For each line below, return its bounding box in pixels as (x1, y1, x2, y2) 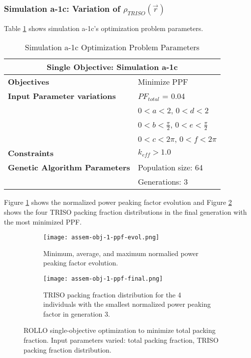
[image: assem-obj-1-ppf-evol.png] (43, 234, 160, 241)
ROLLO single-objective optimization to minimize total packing (24, 325, 216, 335)
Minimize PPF (138, 75, 188, 87)
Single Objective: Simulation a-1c (46, 61, 178, 72)
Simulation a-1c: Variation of (4, 2, 120, 14)
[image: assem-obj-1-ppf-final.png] (43, 275, 163, 282)
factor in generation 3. (43, 308, 110, 319)
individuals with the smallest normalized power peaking (43, 299, 211, 309)
